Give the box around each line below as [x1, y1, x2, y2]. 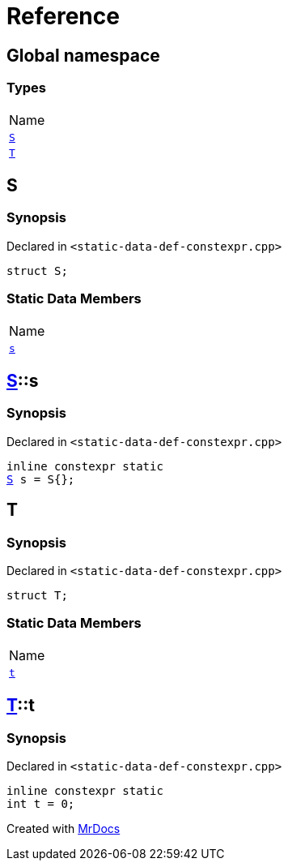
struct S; [6, 264, 68, 277]
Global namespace [6, 45, 160, 66]
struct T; [6, 588, 68, 602]
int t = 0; [6, 796, 75, 810]
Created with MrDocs [6, 821, 121, 835]
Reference [6, 2, 120, 30]
